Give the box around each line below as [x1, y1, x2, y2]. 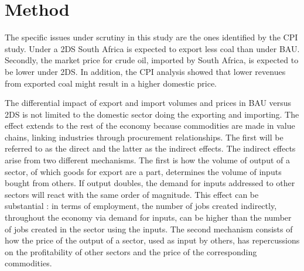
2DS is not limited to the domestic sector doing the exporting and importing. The [5, 108, 299, 120]
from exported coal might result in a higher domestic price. [5, 77, 217, 89]
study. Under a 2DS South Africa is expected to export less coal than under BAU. [5, 42, 300, 54]
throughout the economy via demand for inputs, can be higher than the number [5, 211, 292, 224]
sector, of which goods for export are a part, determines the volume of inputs [5, 165, 282, 177]
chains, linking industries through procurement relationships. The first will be [5, 131, 283, 143]
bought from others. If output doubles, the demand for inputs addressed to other [5, 177, 295, 189]
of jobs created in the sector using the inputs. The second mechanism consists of [5, 222, 293, 235]
